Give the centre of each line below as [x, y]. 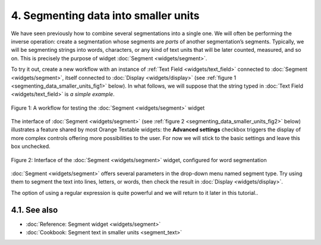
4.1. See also [34, 210]
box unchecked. [31, 147]
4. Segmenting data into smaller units [105, 15]
